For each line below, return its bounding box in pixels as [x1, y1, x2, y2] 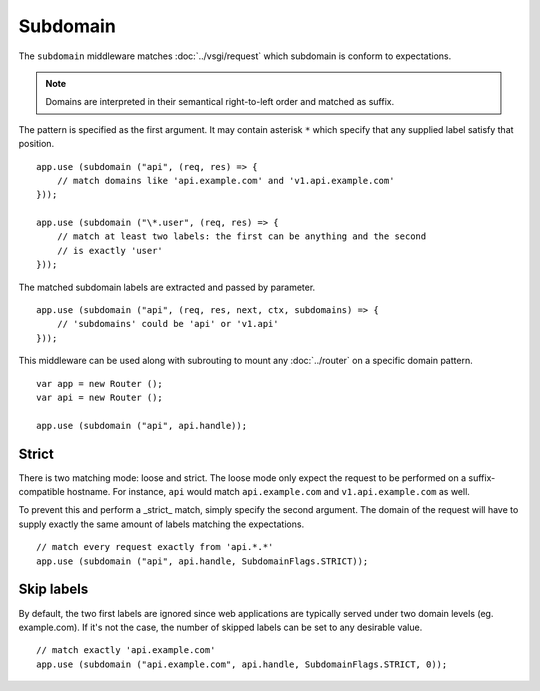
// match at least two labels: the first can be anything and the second [56, 231, 427, 242]
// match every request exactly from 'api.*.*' [36, 541, 274, 553]
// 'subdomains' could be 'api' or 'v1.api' [56, 318, 279, 330]
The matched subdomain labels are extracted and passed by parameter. [18, 281, 316, 293]
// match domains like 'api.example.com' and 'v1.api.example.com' [56, 175, 395, 186]
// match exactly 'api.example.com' [36, 645, 216, 656]
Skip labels [18, 581, 89, 598]
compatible [18, 486, 65, 498]
